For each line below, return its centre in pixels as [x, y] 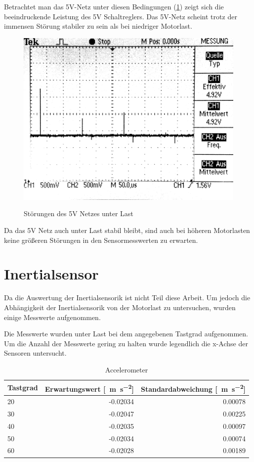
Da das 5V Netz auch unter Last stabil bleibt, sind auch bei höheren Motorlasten [127, 230]
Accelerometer [127, 369]
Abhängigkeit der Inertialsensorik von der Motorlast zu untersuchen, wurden [120, 307]
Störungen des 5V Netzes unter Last [79, 213]
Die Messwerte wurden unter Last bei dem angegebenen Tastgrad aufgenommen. [126, 334]
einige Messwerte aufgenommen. [52, 317]
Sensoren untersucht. [35, 353]
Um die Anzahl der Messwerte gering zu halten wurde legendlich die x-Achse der [126, 343]
